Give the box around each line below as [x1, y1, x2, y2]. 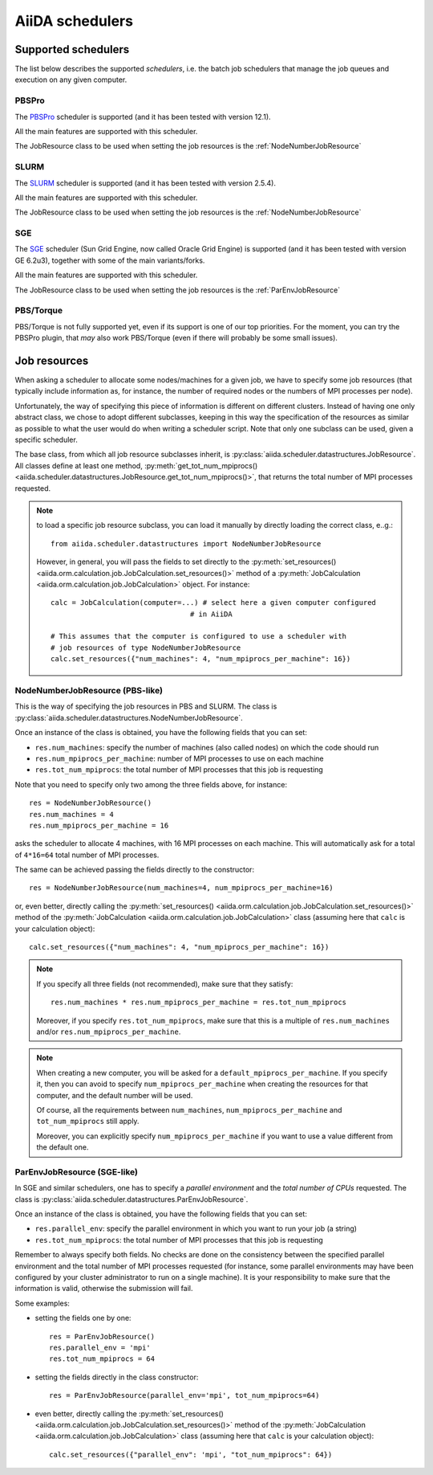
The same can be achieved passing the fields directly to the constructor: [14, 864, 255, 875]
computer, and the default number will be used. [36, 1090, 193, 1100]
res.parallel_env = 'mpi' [49, 1342, 152, 1352]
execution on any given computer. [14, 75, 127, 84]
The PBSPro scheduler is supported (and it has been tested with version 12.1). [14, 112, 272, 121]
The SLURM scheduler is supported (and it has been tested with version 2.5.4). [14, 178, 277, 188]
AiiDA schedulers [14, 12, 134, 30]
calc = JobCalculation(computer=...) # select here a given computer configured [51, 599, 377, 607]
